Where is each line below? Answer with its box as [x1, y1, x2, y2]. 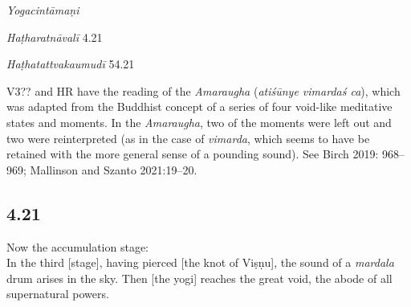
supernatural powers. [6, 285, 109, 302]
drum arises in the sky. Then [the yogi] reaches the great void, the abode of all [6, 269, 393, 286]
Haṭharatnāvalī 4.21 [6, 28, 103, 45]
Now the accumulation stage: [6, 238, 149, 255]
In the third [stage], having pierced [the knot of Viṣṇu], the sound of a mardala [6, 254, 394, 271]
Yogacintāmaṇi [6, 2, 79, 18]
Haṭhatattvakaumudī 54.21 [6, 55, 135, 72]
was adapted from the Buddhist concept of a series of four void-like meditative [6, 98, 393, 115]
